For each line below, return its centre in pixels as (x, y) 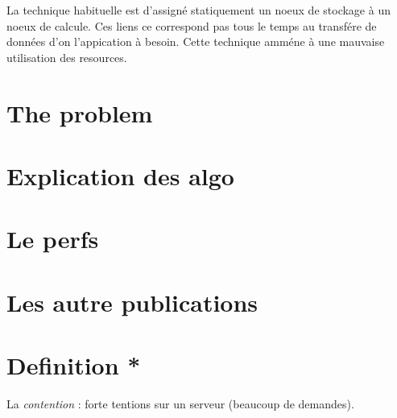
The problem (80, 112)
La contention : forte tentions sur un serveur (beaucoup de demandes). (180, 404)
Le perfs (53, 239)
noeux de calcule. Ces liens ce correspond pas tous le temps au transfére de (192, 25)
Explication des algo (120, 175)
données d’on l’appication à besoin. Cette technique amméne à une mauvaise (196, 41)
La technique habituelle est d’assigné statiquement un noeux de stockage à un (198, 10)
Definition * (74, 365)
